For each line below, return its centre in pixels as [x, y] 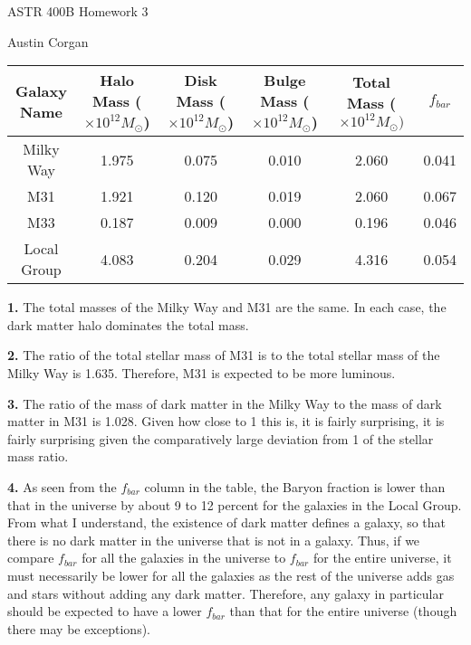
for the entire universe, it [382, 558]
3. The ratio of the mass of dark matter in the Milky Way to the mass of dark [225, 403]
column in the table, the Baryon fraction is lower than [295, 486]
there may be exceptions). [79, 628]
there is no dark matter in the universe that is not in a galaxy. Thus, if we [214, 540]
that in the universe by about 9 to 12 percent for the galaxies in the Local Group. [235, 504]
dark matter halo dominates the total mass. [128, 324]
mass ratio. [38, 456]
